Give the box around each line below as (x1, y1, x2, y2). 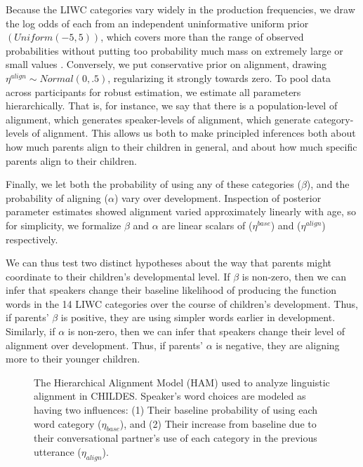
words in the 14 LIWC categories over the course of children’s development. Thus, (6, 296, 358, 311)
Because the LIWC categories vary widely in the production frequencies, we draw (6, 2, 355, 16)
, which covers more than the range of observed (100, 29, 304, 44)
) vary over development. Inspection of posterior (114, 190, 322, 205)
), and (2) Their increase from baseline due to (119, 416, 317, 431)
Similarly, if (6, 324, 55, 339)
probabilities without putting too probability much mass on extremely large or (6, 43, 343, 57)
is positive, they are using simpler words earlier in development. (60, 310, 336, 325)
